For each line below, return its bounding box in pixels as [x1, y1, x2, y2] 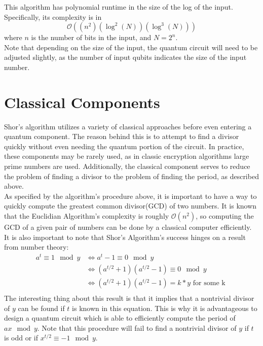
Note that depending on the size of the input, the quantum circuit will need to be [4, 42, 258, 52]
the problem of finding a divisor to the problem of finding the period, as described [4, 170, 259, 181]
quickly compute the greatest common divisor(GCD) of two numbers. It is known [4, 200, 257, 211]
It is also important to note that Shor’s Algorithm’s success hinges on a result [4, 231, 246, 242]
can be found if [18, 302, 65, 313]
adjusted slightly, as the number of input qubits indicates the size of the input [4, 52, 247, 62]
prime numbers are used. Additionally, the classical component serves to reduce [4, 161, 250, 171]
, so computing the [196, 211, 254, 221]
